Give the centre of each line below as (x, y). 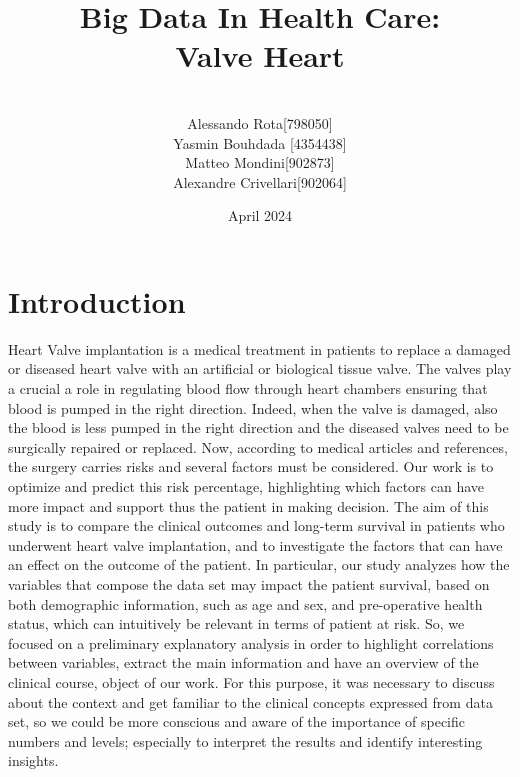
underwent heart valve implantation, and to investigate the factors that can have (255, 544)
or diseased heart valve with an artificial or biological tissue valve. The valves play (260, 368)
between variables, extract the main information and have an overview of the (243, 662)
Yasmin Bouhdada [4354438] (260, 142)
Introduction (97, 300)
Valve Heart (260, 55)
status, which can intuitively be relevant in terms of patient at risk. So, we (236, 623)
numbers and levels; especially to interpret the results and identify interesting (245, 740)
